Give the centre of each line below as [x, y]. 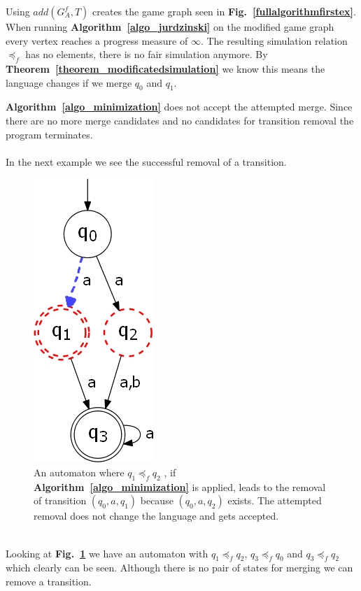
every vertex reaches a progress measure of [97, 40]
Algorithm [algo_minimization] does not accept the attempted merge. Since [179, 107]
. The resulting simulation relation [274, 40]
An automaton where [79, 472]
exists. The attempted [275, 500]
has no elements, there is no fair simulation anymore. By [147, 54]
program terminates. [49, 134]
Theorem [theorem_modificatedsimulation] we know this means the [165, 68]
